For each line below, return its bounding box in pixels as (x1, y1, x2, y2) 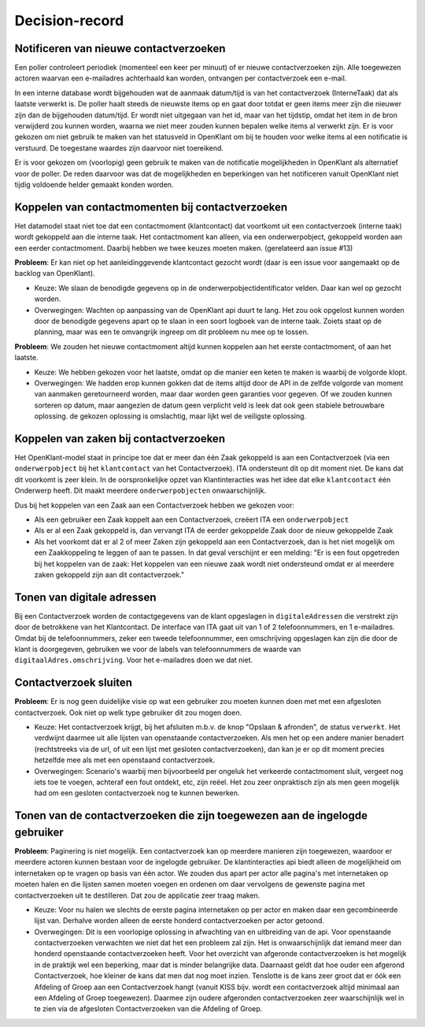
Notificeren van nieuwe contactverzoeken (14, 42, 226, 55)
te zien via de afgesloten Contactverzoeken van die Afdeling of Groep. (34, 1004, 263, 1014)
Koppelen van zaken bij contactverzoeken (14, 432, 226, 445)
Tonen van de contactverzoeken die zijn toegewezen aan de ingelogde (14, 809, 368, 823)
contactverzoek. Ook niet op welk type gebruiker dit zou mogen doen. (14, 708, 242, 717)
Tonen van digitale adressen (14, 590, 157, 604)
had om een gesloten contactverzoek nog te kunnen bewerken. (34, 788, 240, 798)
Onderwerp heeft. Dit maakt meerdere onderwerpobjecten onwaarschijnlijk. (14, 486, 267, 496)
